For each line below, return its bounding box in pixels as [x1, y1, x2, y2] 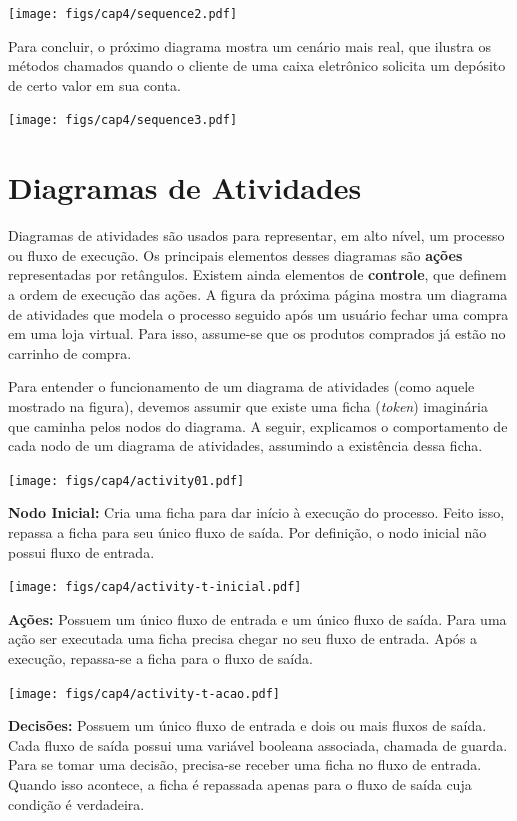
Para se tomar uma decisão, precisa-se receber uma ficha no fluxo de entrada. [8, 754, 482, 775]
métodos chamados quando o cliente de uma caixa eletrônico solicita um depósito [8, 55, 506, 76]
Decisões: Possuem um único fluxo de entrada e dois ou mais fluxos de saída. [8, 715, 487, 736]
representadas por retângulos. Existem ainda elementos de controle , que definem [8, 264, 507, 285]
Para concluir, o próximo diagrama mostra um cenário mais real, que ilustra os [8, 35, 492, 56]
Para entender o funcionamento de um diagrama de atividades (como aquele [8, 376, 475, 397]
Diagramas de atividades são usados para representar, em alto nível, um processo [8, 225, 505, 246]
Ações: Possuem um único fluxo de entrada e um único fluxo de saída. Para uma [8, 608, 507, 629]
